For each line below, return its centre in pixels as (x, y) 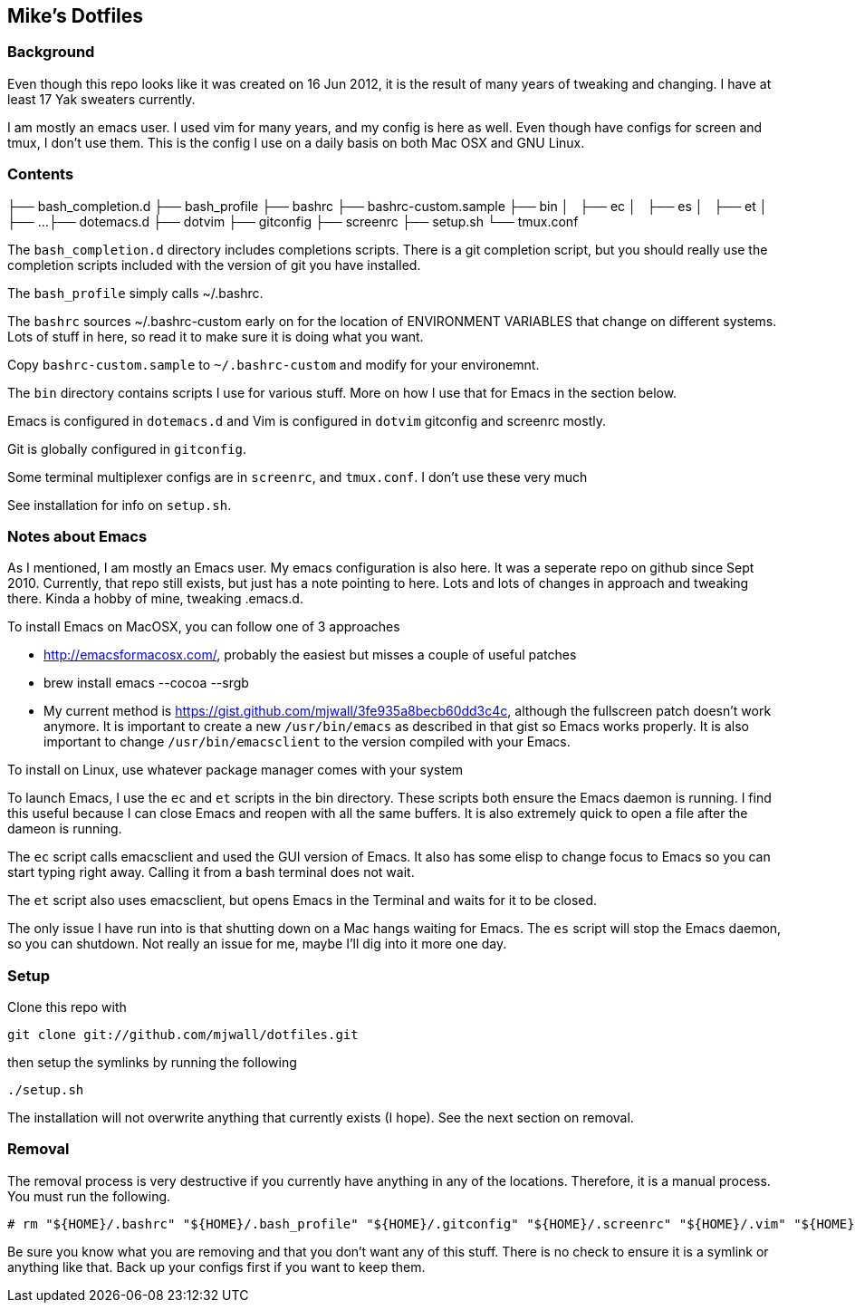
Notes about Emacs (77, 536)
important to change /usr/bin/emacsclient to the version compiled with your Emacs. (307, 742)
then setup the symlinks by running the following (152, 1063)
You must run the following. (89, 1196)
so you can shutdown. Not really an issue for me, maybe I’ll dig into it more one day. (257, 944)
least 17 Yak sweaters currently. (101, 99)
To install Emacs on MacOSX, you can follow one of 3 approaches (204, 627)
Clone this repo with (67, 1007)
